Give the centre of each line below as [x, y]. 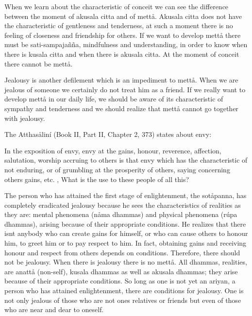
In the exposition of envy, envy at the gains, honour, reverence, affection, [113, 150]
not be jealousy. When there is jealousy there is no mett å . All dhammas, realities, [126, 262]
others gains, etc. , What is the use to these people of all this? [97, 179]
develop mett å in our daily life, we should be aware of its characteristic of [114, 99]
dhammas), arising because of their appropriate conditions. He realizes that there [125, 224]
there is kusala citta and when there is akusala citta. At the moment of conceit [122, 54]
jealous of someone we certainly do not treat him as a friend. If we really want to [125, 89]
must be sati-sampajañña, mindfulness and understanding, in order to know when [126, 44]
